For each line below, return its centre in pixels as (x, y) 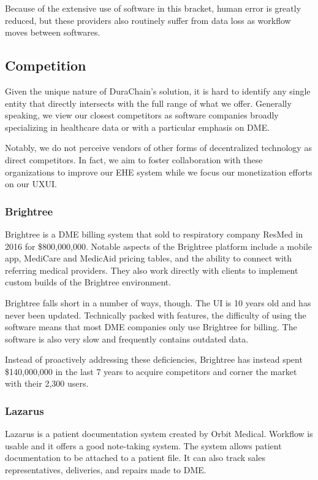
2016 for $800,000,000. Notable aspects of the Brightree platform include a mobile (159, 246)
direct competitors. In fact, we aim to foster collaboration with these (134, 159)
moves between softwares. (53, 32)
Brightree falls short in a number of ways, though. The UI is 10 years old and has (158, 302)
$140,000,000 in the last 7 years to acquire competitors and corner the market (151, 371)
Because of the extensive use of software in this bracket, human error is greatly (153, 8)
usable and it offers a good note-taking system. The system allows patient (143, 445)
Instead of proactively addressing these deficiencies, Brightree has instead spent (154, 359)
